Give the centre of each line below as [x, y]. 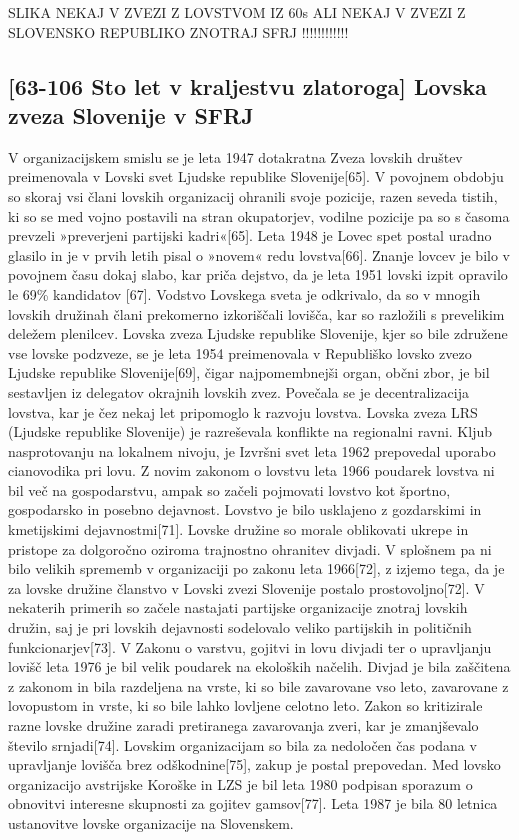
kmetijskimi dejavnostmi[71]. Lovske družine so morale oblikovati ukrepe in [238, 529]
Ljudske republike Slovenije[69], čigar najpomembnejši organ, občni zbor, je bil [249, 372]
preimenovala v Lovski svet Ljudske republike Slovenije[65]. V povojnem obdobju [256, 176]
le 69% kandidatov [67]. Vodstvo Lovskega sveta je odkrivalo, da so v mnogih [244, 293]
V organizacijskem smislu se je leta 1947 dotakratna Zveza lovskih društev [235, 156]
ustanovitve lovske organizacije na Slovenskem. [151, 822]
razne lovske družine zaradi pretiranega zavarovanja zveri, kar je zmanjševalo [243, 725]
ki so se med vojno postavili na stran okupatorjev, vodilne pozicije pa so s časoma [259, 215]
